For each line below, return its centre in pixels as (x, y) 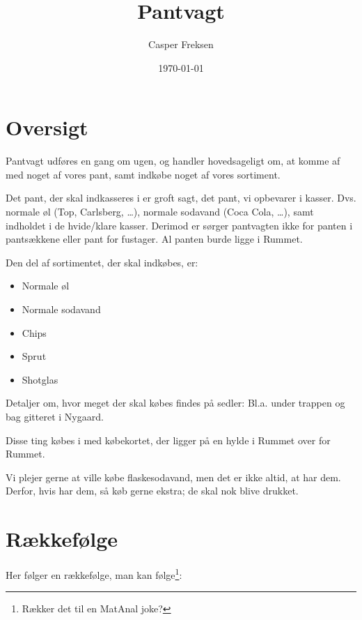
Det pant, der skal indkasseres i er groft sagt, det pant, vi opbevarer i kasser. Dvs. (181, 198)
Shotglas (40, 379)
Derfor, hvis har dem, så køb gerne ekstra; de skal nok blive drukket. (152, 491)
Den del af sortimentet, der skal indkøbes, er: (102, 262)
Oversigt (47, 127)
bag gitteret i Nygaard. (55, 416)
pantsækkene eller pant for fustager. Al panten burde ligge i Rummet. (154, 239)
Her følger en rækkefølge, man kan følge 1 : (94, 574)
